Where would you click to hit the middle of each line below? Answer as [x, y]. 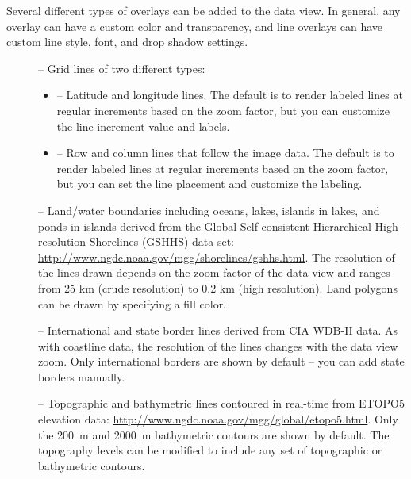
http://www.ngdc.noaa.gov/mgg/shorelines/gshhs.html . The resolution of [217, 257]
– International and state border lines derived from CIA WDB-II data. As [218, 330]
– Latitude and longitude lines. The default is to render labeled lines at [230, 95]
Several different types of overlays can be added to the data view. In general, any [204, 10]
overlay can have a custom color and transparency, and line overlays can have [195, 26]
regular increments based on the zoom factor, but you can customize [223, 110]
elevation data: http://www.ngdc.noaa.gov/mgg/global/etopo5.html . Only [218, 419]
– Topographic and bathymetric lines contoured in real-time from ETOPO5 [221, 403]
